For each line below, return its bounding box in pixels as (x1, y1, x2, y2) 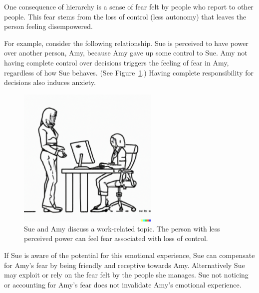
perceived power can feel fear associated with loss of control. (24, 233, 208, 243)
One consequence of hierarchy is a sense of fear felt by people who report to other (4, 1, 254, 11)
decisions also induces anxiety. (4, 77, 96, 87)
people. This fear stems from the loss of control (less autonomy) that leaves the (4, 11, 247, 21)
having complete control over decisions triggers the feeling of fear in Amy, (4, 57, 229, 67)
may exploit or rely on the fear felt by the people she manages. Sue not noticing (4, 269, 249, 280)
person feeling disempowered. (4, 21, 93, 31)
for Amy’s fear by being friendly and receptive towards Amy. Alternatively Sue (4, 259, 245, 270)
